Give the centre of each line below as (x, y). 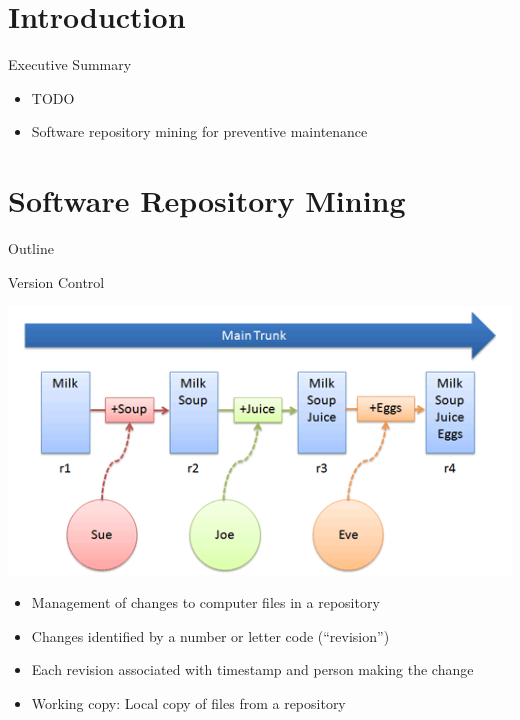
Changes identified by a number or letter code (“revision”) (210, 635)
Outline (31, 248)
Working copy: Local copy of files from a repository (188, 703)
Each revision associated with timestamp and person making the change (252, 669)
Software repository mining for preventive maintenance (199, 131)
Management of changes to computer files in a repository (205, 602)
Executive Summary (70, 64)
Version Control (56, 281)
